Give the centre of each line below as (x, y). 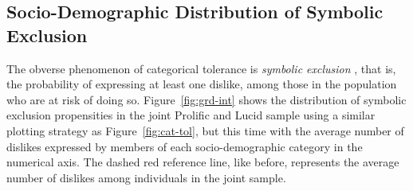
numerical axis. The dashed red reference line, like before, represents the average (203, 162)
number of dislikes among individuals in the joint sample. (146, 177)
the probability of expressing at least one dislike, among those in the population (202, 84)
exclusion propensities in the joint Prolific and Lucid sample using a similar (191, 115)
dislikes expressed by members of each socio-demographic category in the (185, 146)
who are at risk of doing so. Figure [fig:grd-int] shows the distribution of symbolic (206, 99)
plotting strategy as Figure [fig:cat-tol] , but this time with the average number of (205, 130)
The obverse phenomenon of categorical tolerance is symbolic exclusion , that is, (201, 68)
